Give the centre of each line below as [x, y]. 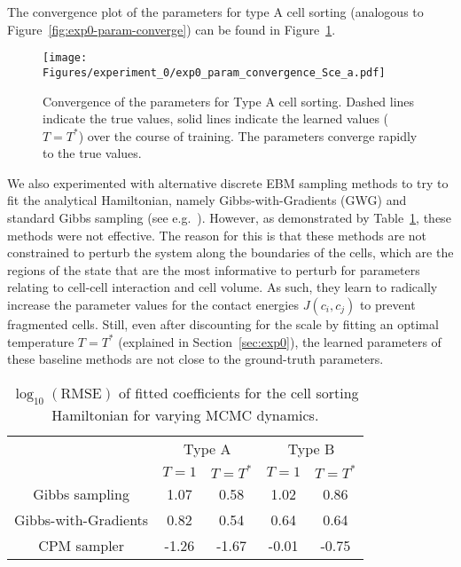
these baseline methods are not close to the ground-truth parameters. [195, 359]
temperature [41, 341]
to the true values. [92, 153]
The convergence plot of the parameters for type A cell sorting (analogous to [215, 12]
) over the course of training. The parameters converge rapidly [248, 135]
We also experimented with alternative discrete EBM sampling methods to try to [228, 182]
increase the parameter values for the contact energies [153, 305]
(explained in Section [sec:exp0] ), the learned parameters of [280, 341]
